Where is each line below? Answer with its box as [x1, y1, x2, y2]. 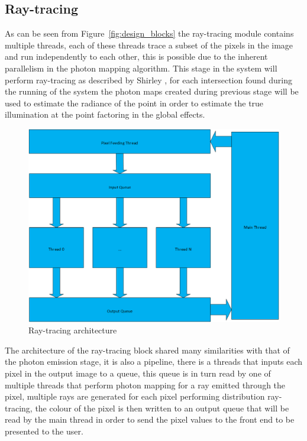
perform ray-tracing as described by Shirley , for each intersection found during [5, 73, 292, 86]
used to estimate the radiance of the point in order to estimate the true [5, 96, 264, 109]
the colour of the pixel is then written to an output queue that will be [35, 401, 289, 414]
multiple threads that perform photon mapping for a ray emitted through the [5, 378, 286, 391]
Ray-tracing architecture [28, 324, 117, 336]
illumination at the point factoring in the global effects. [5, 108, 205, 121]
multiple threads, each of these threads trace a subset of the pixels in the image [5, 38, 293, 51]
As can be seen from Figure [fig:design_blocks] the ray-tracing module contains [5, 27, 294, 40]
